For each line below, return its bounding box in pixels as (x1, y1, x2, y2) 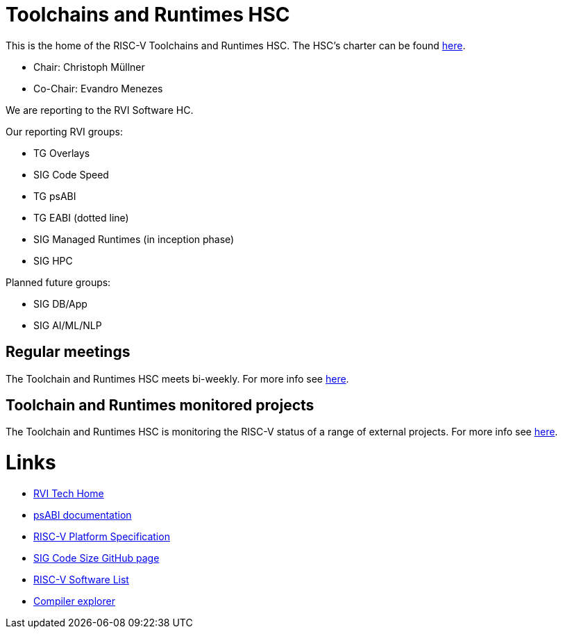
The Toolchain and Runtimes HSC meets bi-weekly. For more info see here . (6, 372, 349, 385)
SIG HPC (33, 254, 73, 267)
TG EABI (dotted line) (33, 211, 129, 224)
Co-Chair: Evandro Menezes (33, 82, 163, 94)
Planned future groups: (6, 276, 111, 288)
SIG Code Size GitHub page (33, 551, 160, 564)
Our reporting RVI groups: (6, 125, 124, 137)
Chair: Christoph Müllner (33, 60, 145, 73)
